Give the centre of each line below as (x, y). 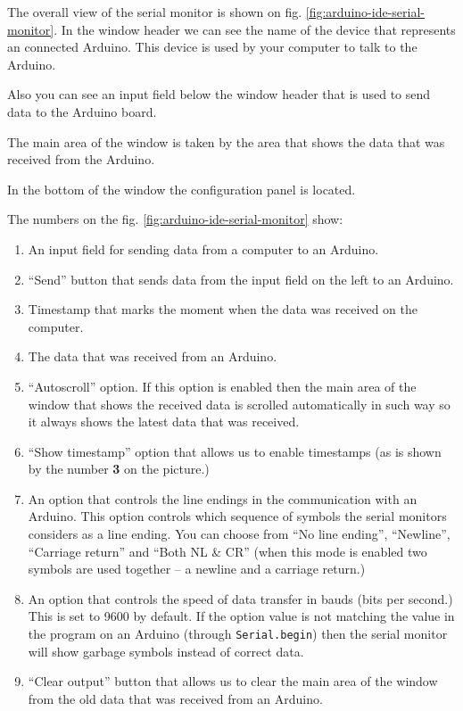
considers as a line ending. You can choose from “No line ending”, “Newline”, (239, 534)
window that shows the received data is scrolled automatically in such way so (239, 404)
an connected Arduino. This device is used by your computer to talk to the (212, 47)
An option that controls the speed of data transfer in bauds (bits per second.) (240, 598)
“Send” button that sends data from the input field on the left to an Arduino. (241, 279)
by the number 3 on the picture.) (119, 469)
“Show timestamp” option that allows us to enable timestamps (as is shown (235, 451)
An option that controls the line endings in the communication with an (223, 498)
